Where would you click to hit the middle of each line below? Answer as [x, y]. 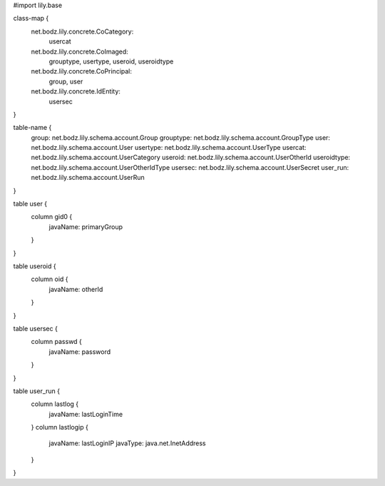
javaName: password [80, 351]
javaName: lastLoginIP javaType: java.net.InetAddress [127, 443]
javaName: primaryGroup [86, 227]
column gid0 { [52, 217]
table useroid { [35, 266]
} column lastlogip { [60, 427]
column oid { [50, 279]
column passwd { [56, 342]
